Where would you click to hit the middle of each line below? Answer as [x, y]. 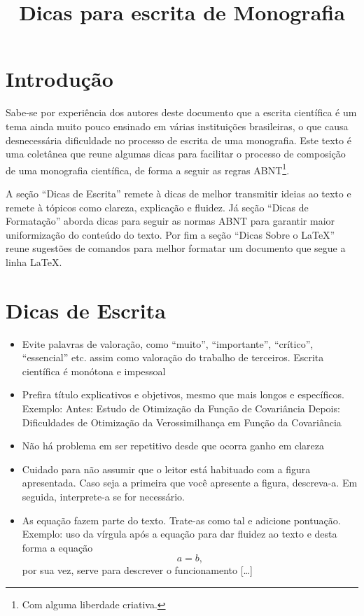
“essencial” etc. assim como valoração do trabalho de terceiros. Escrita [173, 357]
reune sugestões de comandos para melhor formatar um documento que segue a [176, 248]
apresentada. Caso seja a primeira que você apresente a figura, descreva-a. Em [190, 483]
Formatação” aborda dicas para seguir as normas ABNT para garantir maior [170, 221]
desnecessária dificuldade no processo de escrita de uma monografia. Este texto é [178, 140]
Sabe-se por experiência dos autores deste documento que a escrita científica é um [181, 112]
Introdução [59, 79]
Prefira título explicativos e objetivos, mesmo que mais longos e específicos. [183, 394]
